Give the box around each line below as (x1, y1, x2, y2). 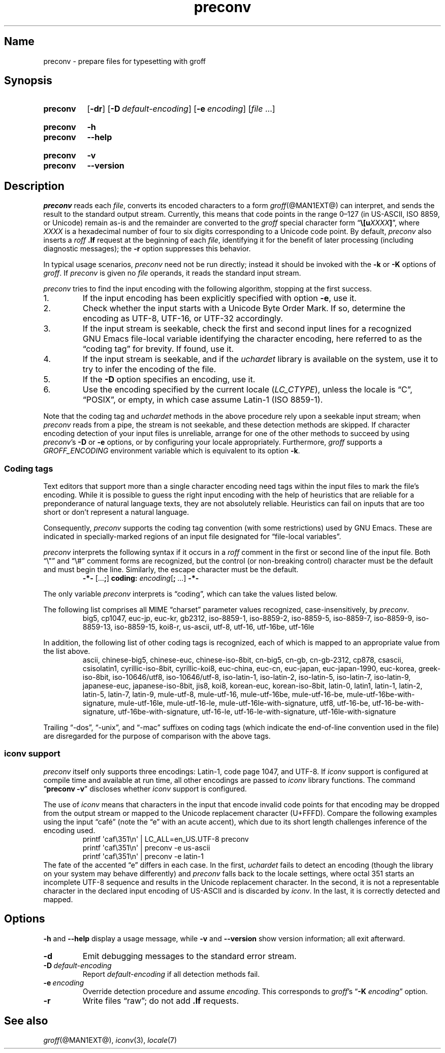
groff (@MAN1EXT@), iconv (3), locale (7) (43, 1036, 177, 1045)
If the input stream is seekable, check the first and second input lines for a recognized (82, 323, 411, 334)
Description (4, 179, 65, 192)
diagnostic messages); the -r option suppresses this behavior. (43, 244, 251, 253)
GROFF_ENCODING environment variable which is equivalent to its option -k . (43, 446, 300, 455)
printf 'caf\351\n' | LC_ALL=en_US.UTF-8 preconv (82, 834, 249, 843)
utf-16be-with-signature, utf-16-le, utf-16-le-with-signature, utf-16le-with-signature (118, 707, 396, 716)
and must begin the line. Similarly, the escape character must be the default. (43, 565, 299, 574)
